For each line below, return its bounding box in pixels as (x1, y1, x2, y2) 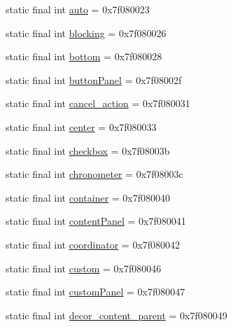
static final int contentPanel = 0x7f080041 (6, 214, 186, 228)
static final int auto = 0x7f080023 (6, 2, 150, 16)
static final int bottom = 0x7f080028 (6, 49, 162, 64)
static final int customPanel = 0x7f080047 (6, 284, 185, 299)
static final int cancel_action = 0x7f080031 (6, 96, 190, 111)
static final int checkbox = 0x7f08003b (6, 143, 170, 158)
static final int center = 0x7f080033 (6, 119, 157, 134)
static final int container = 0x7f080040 (6, 190, 171, 204)
